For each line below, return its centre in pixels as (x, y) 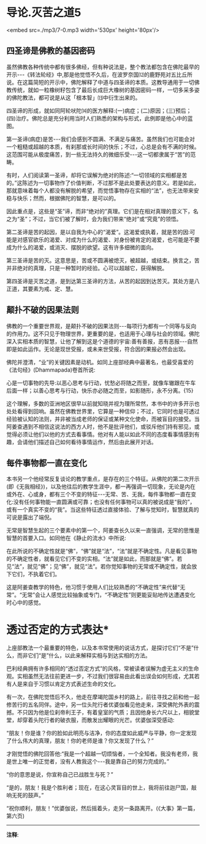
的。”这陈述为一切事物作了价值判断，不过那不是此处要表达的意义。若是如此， (103, 182)
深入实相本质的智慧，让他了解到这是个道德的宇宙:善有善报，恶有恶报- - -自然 (102, 341)
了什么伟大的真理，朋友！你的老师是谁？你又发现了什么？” (80, 741)
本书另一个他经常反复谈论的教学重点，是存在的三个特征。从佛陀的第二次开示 (103, 479)
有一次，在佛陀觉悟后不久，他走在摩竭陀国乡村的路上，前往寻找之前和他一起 (103, 697)
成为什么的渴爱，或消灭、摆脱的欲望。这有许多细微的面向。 (82, 247)
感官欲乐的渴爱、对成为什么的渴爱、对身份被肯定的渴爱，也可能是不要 (111, 240)
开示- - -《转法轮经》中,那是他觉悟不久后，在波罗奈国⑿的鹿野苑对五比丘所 (100, 74)
